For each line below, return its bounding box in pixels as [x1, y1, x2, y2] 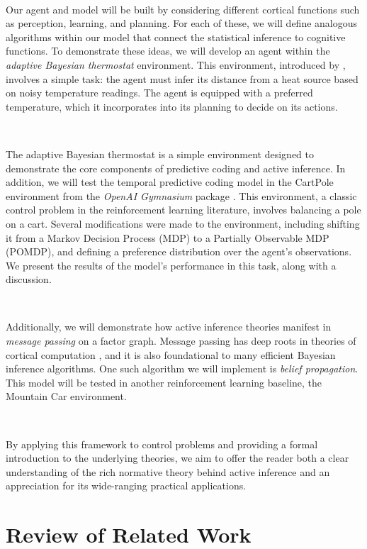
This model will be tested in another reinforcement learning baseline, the [6, 375, 322, 389]
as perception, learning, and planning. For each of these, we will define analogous [6, 16, 358, 30]
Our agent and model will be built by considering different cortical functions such [6, 1, 360, 16]
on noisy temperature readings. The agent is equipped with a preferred [6, 85, 313, 100]
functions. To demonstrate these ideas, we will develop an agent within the [6, 43, 330, 58]
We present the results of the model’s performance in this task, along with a [6, 257, 337, 272]
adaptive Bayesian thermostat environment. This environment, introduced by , [6, 57, 346, 72]
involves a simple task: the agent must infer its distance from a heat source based [6, 71, 358, 86]
